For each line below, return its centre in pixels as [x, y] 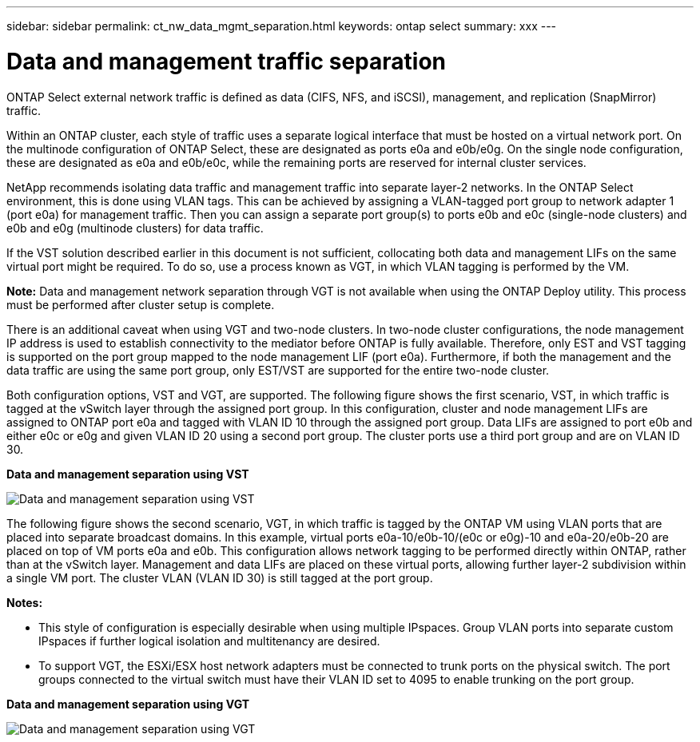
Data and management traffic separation [226, 61]
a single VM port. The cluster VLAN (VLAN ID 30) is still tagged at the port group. [220, 577]
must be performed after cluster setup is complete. [141, 304]
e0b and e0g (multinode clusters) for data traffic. [135, 228]
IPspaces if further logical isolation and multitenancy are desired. [209, 641]
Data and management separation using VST [128, 474]
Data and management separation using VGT [128, 704]
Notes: [25, 602]
